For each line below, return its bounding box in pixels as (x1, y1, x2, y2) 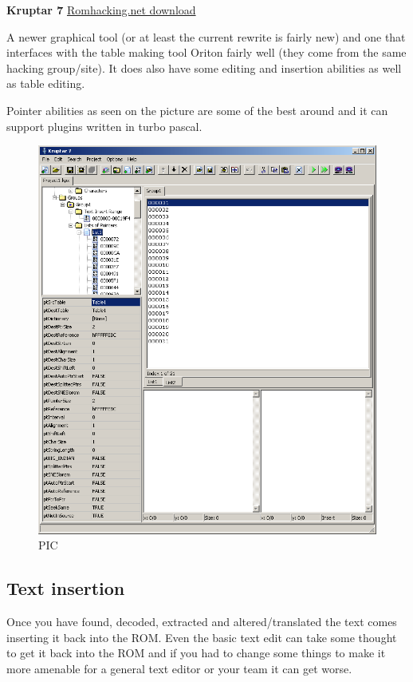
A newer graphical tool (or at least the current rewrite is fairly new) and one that (6, 28, 406, 45)
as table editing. (6, 75, 85, 92)
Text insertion (6, 576, 125, 601)
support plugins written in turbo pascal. (6, 117, 203, 134)
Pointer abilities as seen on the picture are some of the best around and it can (6, 101, 388, 118)
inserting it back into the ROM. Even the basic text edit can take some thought (6, 628, 397, 645)
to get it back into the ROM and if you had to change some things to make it (6, 644, 386, 661)
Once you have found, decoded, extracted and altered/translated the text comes (6, 613, 397, 630)
